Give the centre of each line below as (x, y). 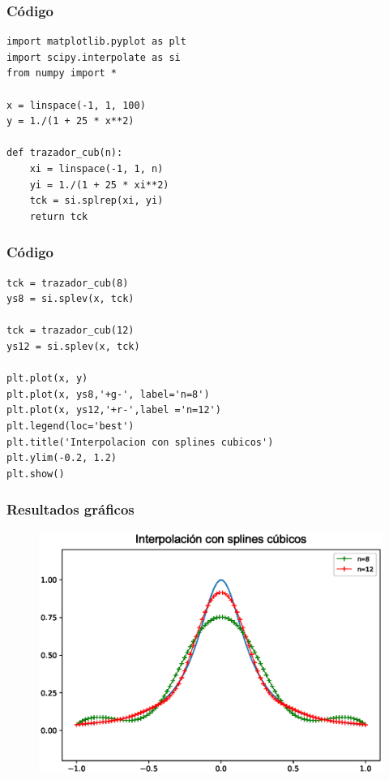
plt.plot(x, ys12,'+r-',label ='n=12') (114, 410)
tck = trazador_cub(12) (71, 331)
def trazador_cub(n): (65, 153)
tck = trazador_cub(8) (68, 283)
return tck (59, 216)
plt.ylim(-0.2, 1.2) (62, 458)
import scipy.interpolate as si (94, 57)
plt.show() (36, 474)
